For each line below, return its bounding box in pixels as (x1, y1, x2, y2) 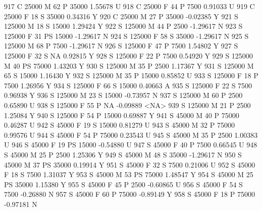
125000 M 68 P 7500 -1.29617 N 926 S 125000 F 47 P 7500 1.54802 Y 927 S (4, 40, 238, 51)
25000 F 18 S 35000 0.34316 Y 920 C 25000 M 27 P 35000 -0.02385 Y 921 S (4, 11, 238, 21)
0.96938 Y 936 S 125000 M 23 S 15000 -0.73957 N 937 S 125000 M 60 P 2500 (4, 90, 243, 100)
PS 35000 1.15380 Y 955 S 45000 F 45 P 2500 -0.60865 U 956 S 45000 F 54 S (4, 179, 243, 189)
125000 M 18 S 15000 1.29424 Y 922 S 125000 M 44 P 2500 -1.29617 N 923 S (4, 21, 243, 31)
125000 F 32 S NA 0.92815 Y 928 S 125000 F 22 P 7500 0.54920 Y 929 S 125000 (4, 50, 253, 61)
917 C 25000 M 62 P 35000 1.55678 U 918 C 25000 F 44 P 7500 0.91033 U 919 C (4, 1, 255, 11)
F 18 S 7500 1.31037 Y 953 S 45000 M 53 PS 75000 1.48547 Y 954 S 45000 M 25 (4, 169, 253, 180)
